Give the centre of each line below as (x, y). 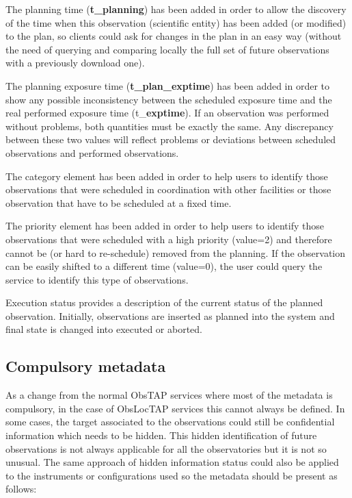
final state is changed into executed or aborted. (104, 329)
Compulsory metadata (86, 366)
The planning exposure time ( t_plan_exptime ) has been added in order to (168, 85)
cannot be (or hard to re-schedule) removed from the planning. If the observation (176, 252)
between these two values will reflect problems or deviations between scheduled (171, 139)
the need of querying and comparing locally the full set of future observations (167, 49)
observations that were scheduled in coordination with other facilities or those (168, 189)
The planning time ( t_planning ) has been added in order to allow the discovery (176, 9)
